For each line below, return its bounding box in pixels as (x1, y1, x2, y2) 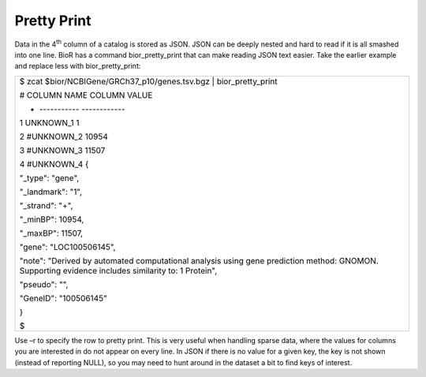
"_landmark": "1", (19, 186, 83, 197)
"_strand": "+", (19, 200, 73, 211)
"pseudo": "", (19, 278, 69, 289)
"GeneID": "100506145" (19, 293, 108, 304)
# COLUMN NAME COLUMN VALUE (19, 89, 153, 100)
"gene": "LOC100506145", (19, 241, 116, 252)
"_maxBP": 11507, (19, 227, 83, 238)
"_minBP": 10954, (19, 214, 84, 225)
